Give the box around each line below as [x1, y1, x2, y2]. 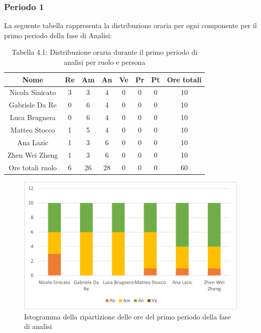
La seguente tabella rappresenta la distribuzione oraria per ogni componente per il [4, 20, 257, 31]
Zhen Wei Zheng [8, 149, 58, 160]
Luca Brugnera [10, 112, 56, 123]
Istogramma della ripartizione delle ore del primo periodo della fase [24, 311, 231, 321]
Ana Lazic [17, 137, 49, 147]
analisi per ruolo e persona [64, 57, 146, 67]
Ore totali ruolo [9, 162, 57, 172]
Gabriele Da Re [9, 99, 57, 110]
